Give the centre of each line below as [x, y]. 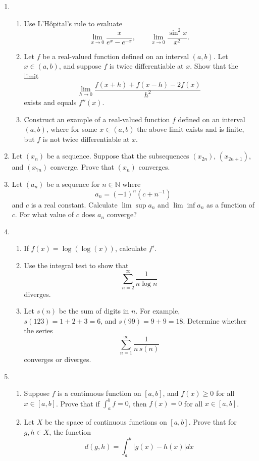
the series [38, 330]
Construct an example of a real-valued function [97, 119]
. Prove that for [213, 422]
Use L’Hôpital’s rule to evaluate [73, 23]
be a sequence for [73, 184]
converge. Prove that [82, 167]
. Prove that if [78, 403]
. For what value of [44, 214]
